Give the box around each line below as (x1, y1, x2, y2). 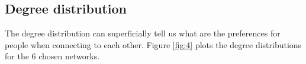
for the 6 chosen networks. (5, 50, 100, 62)
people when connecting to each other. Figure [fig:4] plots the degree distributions (5, 38, 302, 50)
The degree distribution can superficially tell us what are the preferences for (5, 27, 281, 39)
